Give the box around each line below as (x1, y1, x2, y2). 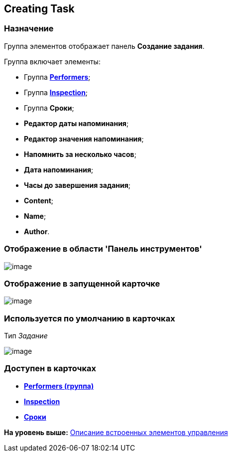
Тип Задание (4, 331, 48, 340)
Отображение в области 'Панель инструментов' (4, 244, 202, 254)
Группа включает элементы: (4, 57, 101, 66)
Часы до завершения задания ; (24, 180, 131, 189)
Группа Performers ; (24, 72, 91, 81)
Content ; (24, 196, 54, 205)
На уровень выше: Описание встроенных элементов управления (4, 428, 228, 437)
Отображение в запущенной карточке (4, 278, 160, 289)
